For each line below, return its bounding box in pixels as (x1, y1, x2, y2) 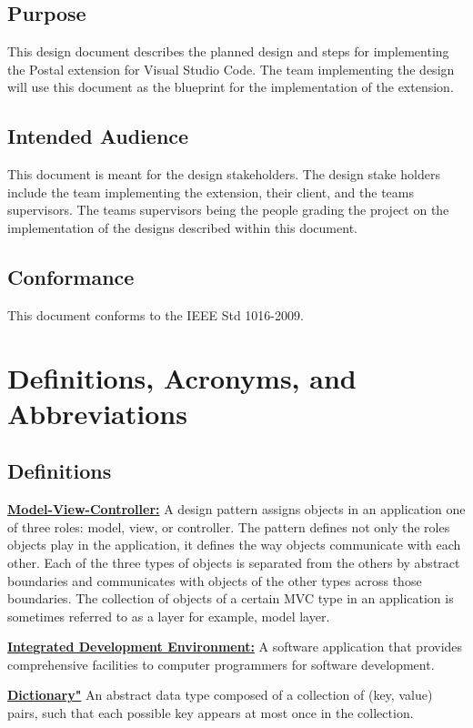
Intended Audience (7, 122, 189, 150)
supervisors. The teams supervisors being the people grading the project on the (7, 200, 449, 219)
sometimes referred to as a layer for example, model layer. (7, 606, 330, 625)
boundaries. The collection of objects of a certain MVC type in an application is (7, 589, 454, 608)
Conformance (7, 262, 135, 290)
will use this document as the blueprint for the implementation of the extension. (7, 77, 454, 96)
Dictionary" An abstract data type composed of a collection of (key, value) (7, 685, 433, 704)
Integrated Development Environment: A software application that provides (7, 637, 463, 656)
